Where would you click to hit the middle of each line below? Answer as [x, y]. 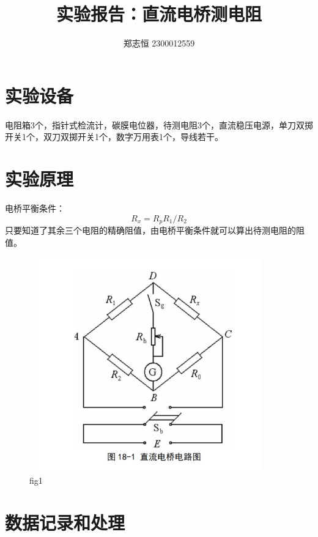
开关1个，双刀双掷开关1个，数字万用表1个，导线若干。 [114, 137]
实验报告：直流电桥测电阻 [159, 14]
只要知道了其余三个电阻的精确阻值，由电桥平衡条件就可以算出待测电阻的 [150, 230]
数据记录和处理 [65, 523]
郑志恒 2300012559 [159, 43]
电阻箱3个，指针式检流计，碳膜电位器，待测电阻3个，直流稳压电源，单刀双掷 [159, 124]
